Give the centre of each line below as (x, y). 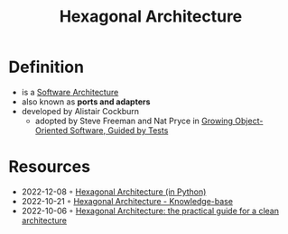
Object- (249, 121)
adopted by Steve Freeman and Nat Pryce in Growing (134, 121)
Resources (50, 167)
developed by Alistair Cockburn (80, 111)
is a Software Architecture (70, 92)
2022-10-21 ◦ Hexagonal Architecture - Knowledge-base (127, 201)
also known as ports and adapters (86, 102)
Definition (46, 67)
